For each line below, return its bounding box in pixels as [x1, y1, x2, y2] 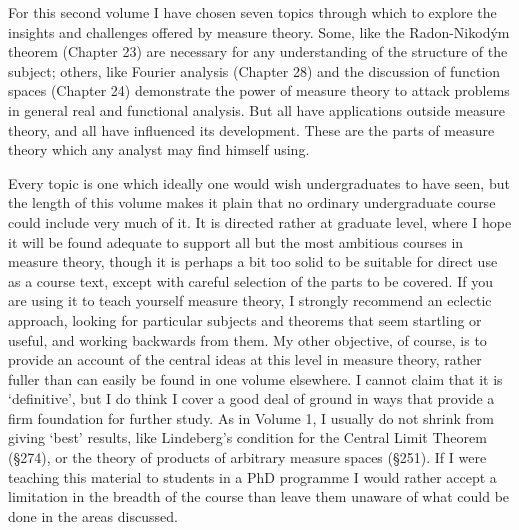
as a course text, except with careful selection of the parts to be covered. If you [8, 270, 493, 291]
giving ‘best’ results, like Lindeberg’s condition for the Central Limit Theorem [8, 427, 487, 448]
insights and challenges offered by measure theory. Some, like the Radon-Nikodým [8, 21, 510, 42]
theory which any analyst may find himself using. [8, 139, 310, 160]
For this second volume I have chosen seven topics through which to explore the [8, 2, 497, 22]
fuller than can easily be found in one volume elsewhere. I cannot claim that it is [8, 368, 503, 389]
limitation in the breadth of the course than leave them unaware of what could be [8, 486, 510, 507]
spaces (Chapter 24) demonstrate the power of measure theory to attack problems [8, 80, 510, 101]
